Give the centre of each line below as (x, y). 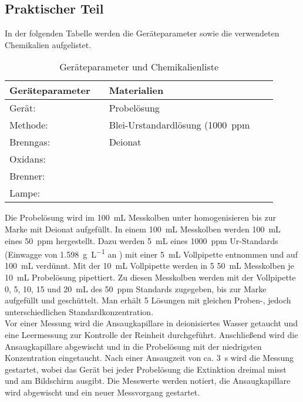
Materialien (136, 90)
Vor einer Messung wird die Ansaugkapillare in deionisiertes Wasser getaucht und (151, 323)
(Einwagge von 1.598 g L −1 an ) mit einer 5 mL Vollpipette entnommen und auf (151, 253)
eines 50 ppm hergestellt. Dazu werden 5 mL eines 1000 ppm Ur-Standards (142, 240)
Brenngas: (30, 142)
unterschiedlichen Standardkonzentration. (79, 311)
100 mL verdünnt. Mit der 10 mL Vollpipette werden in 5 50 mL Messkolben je (149, 266)
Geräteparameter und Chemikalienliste (139, 67)
